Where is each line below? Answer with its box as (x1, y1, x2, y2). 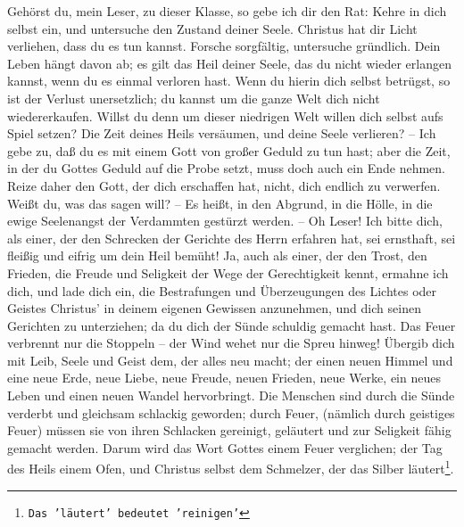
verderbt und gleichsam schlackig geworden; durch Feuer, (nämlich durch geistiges (7, 403, 455, 422)
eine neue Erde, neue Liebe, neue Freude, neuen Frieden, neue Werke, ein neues (7, 368, 441, 387)
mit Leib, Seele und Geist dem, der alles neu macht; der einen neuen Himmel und (7, 350, 453, 369)
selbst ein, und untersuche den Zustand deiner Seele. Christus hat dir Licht (7, 19, 418, 37)
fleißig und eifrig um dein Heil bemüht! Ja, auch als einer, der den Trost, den (7, 246, 427, 265)
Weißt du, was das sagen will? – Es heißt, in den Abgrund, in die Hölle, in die (7, 194, 433, 212)
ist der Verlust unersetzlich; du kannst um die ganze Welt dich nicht (7, 88, 380, 107)
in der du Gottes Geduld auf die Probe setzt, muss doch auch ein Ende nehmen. (7, 159, 445, 177)
